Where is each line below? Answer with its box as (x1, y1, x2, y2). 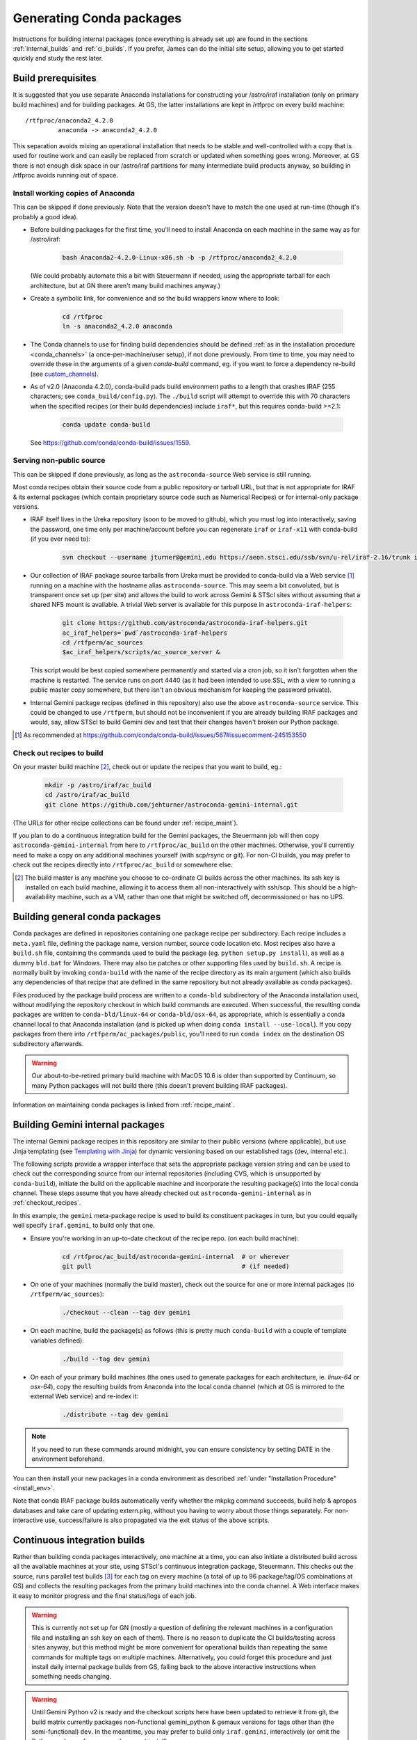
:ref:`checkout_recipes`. (13, 1199, 81, 1207)
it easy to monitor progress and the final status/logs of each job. (13, 1591, 197, 1600)
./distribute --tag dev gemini (62, 1411, 170, 1419)
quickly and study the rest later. (13, 54, 104, 63)
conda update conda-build (62, 420, 151, 428)
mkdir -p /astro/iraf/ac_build (44, 781, 152, 789)
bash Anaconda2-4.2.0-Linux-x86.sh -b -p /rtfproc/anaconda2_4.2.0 (62, 254, 297, 262)
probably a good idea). (13, 212, 79, 221)
